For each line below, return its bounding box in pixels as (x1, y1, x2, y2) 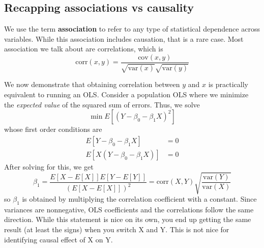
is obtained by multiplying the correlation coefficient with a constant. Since (22, 194, 257, 204)
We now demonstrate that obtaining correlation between (4, 79, 180, 90)
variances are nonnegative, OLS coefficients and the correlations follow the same (4, 204, 254, 214)
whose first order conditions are (4, 124, 102, 134)
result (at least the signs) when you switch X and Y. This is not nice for (4, 224, 229, 234)
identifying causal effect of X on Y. (4, 234, 113, 244)
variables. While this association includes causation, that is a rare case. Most (4, 33, 244, 44)
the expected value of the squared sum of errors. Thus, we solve (4, 99, 200, 109)
